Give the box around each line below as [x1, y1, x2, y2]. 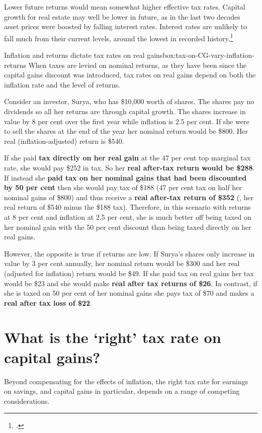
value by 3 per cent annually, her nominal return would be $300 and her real [4, 258, 240, 269]
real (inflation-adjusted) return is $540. [4, 135, 124, 146]
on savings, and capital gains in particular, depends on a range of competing [4, 386, 240, 396]
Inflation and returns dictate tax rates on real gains [4, 50, 163, 60]
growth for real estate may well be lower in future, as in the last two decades [4, 11, 240, 22]
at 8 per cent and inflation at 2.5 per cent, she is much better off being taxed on [4, 211, 251, 222]
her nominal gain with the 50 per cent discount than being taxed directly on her [4, 221, 251, 232]
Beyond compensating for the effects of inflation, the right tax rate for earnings [4, 376, 248, 386]
